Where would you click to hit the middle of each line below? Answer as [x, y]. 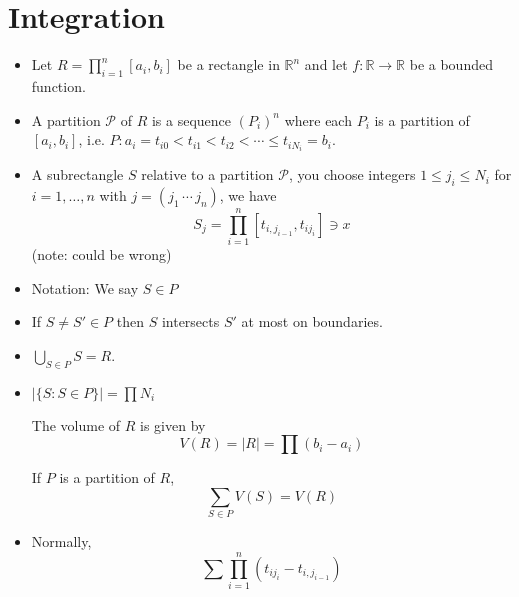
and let [326, 64]
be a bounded [451, 64]
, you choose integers [352, 174]
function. [58, 85]
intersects [190, 321]
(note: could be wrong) [101, 254]
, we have [248, 195]
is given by [173, 424]
